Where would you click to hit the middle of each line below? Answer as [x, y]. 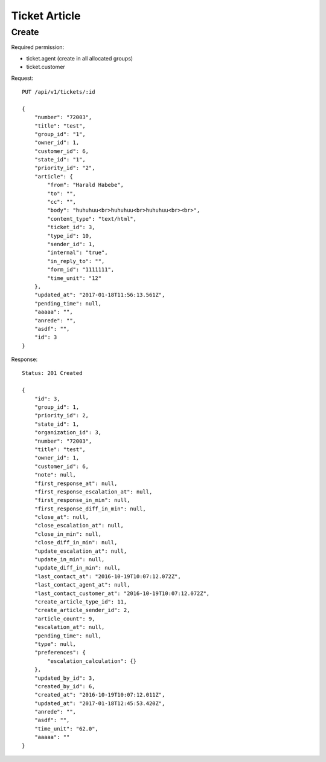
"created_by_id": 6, [65, 686]
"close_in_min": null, [68, 534]
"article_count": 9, [65, 619]
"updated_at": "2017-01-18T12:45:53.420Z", [100, 703]
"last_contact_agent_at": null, [82, 585]
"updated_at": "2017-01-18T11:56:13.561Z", [100, 295]
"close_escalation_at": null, [79, 526]
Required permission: [38, 47]
